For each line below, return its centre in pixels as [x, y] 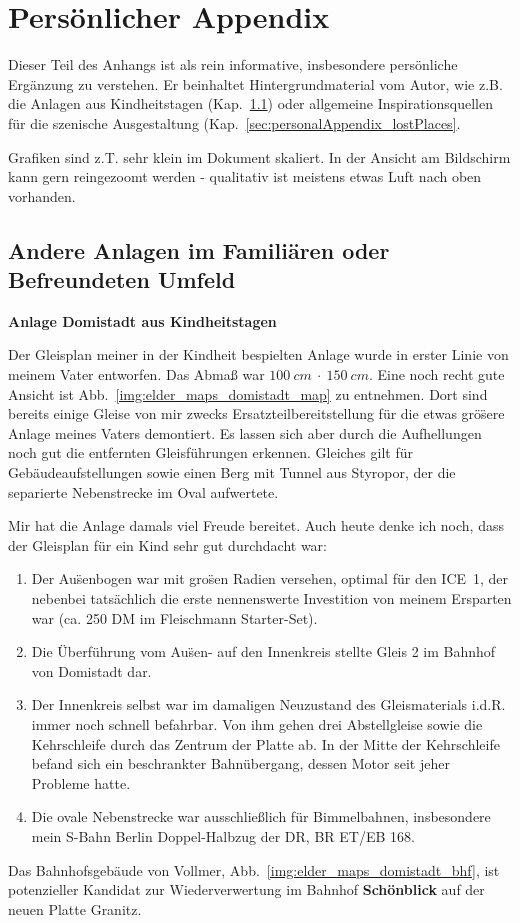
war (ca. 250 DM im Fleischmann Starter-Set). [174, 617]
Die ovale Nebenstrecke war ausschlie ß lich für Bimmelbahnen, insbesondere [261, 816]
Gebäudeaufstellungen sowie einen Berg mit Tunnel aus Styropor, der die [232, 472]
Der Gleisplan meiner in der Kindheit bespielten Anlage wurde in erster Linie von [258, 354]
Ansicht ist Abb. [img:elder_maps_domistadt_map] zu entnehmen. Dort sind [248, 393]
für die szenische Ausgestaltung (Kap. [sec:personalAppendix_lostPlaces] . [234, 122]
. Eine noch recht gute [436, 374]
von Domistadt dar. [91, 670]
